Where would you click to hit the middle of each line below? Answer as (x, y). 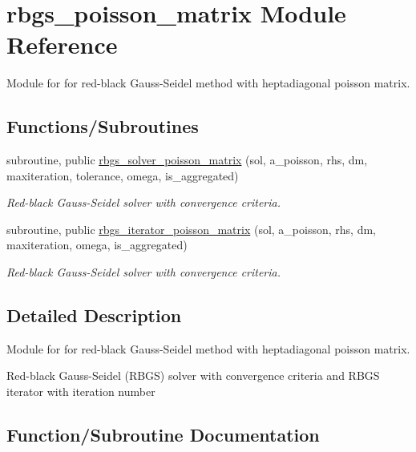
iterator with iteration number (81, 391)
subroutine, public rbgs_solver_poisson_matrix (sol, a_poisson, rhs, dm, (187, 160)
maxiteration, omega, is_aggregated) (97, 245)
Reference (62, 44)
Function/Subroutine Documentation (163, 435)
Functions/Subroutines (103, 126)
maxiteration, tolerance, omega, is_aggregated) (123, 175)
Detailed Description (94, 315)
